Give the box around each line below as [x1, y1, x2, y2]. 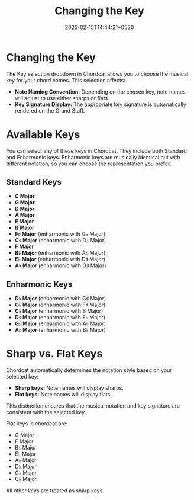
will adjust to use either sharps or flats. [14, 94, 109, 101]
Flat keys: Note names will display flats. [14, 391, 112, 398]
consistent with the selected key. [6, 409, 86, 416]
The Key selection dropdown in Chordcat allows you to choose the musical [6, 70, 188, 78]
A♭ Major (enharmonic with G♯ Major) [14, 262, 106, 269]
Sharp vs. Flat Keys [6, 347, 103, 361]
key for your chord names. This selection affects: [6, 76, 126, 84]
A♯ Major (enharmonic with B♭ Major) [14, 326, 106, 334]
